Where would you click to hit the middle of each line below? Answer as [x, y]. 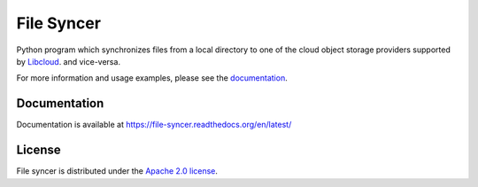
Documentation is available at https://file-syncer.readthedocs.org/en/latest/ [154, 125]
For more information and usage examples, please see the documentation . [152, 78]
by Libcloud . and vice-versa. [69, 61]
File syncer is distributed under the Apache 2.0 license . [117, 171]
